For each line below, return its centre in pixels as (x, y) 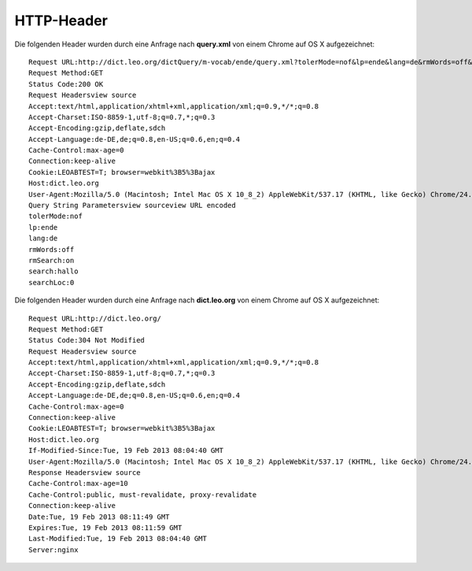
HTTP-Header (61, 20)
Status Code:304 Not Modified (87, 340)
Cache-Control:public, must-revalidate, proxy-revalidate (143, 495)
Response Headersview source (85, 473)
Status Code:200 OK (66, 84)
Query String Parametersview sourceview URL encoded (132, 206)
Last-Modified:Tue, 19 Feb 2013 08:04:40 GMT (118, 539)
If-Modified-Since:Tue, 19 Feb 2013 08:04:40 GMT (126, 450)
